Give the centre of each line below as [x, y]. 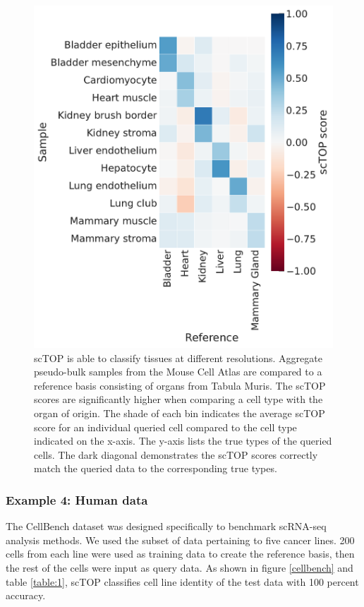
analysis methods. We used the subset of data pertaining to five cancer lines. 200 [180, 540]
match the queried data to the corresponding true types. [156, 468]
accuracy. [26, 595]
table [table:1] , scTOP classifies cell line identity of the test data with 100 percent [182, 581]
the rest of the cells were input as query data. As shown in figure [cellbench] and [180, 568]
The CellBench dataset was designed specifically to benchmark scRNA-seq [166, 526]
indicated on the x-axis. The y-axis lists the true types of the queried [183, 441]
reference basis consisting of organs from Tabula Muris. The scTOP [180, 385]
